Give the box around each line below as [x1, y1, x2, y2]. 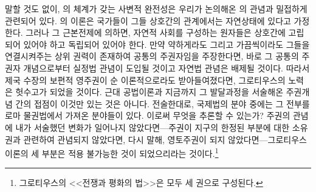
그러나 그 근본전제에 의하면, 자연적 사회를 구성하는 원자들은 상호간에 [26, 26, 286, 39]
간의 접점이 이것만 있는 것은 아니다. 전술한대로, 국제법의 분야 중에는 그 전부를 [15, 97, 310, 110]
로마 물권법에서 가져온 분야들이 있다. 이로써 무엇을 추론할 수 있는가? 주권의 [5, 109, 290, 122]
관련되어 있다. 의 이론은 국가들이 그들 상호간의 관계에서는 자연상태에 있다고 [5, 14, 291, 27]
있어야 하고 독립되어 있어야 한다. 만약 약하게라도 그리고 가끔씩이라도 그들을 [23, 38, 310, 50]
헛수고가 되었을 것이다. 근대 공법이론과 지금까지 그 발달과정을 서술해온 [15, 85, 284, 98]
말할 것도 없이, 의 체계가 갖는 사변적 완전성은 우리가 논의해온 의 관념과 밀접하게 [5, 2, 307, 15]
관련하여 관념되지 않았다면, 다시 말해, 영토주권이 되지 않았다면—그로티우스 [23, 133, 307, 145]
